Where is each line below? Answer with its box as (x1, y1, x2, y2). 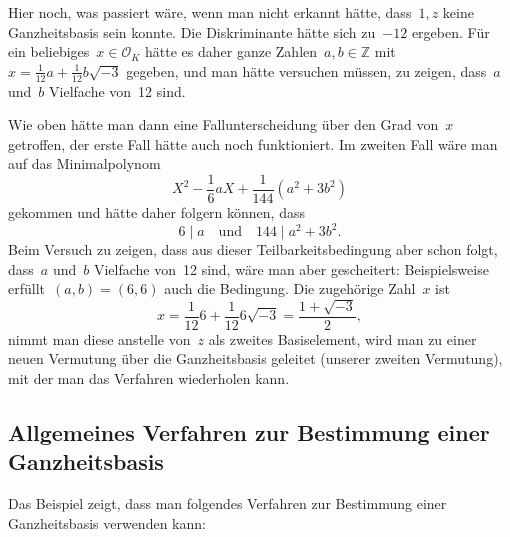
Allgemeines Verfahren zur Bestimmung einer (8, 416, 490, 447)
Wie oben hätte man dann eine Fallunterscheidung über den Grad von (8, 114, 439, 135)
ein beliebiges (8, 41, 90, 62)
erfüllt (8, 278, 46, 299)
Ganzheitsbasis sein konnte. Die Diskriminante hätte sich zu (8, 21, 376, 42)
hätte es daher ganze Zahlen (145, 41, 318, 62)
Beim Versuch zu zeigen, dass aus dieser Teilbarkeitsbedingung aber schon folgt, (8, 239, 498, 260)
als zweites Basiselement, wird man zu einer (208, 328, 477, 349)
